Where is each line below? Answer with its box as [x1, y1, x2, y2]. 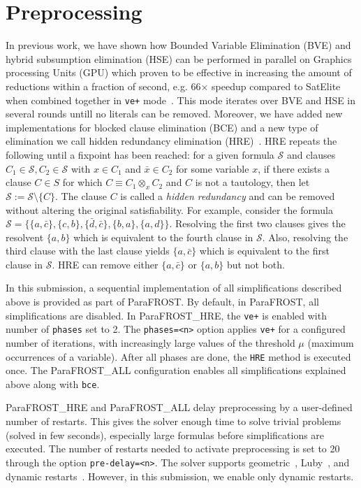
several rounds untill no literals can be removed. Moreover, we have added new [6, 106, 343, 121]
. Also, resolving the [262, 229, 348, 244]
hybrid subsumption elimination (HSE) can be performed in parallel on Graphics [6, 51, 352, 66]
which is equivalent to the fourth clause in [73, 229, 253, 244]
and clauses [286, 147, 336, 162]
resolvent [6, 229, 44, 244]
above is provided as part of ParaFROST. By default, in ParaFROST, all [6, 294, 319, 309]
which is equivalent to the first [199, 243, 330, 258]
